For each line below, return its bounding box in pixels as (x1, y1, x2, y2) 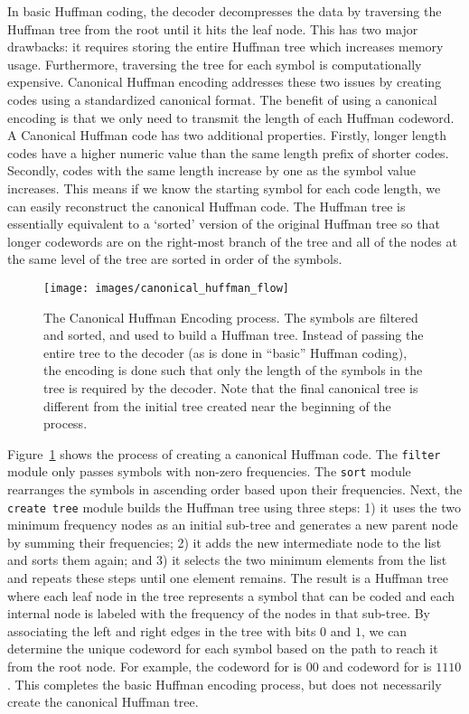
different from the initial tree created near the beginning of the (43, 396, 391, 415)
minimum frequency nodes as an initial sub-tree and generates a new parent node (7, 515, 458, 534)
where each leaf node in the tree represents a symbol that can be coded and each (7, 586, 455, 605)
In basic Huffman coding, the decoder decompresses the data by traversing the (7, 2, 442, 20)
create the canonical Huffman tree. (7, 692, 199, 711)
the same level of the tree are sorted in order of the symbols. (7, 249, 342, 268)
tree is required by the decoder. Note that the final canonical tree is (43, 378, 418, 397)
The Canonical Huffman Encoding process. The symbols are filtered (43, 307, 418, 326)
